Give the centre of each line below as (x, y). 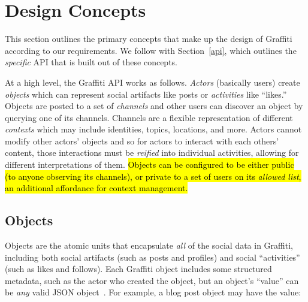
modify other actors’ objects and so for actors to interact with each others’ (142, 141)
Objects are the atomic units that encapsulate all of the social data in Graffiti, (149, 245)
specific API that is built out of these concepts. (91, 62)
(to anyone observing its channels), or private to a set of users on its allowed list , (153, 176)
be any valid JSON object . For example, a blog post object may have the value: (153, 292)
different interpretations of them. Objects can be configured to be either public (150, 164)
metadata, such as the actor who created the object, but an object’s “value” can (152, 280)
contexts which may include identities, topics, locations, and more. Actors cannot (153, 129)
